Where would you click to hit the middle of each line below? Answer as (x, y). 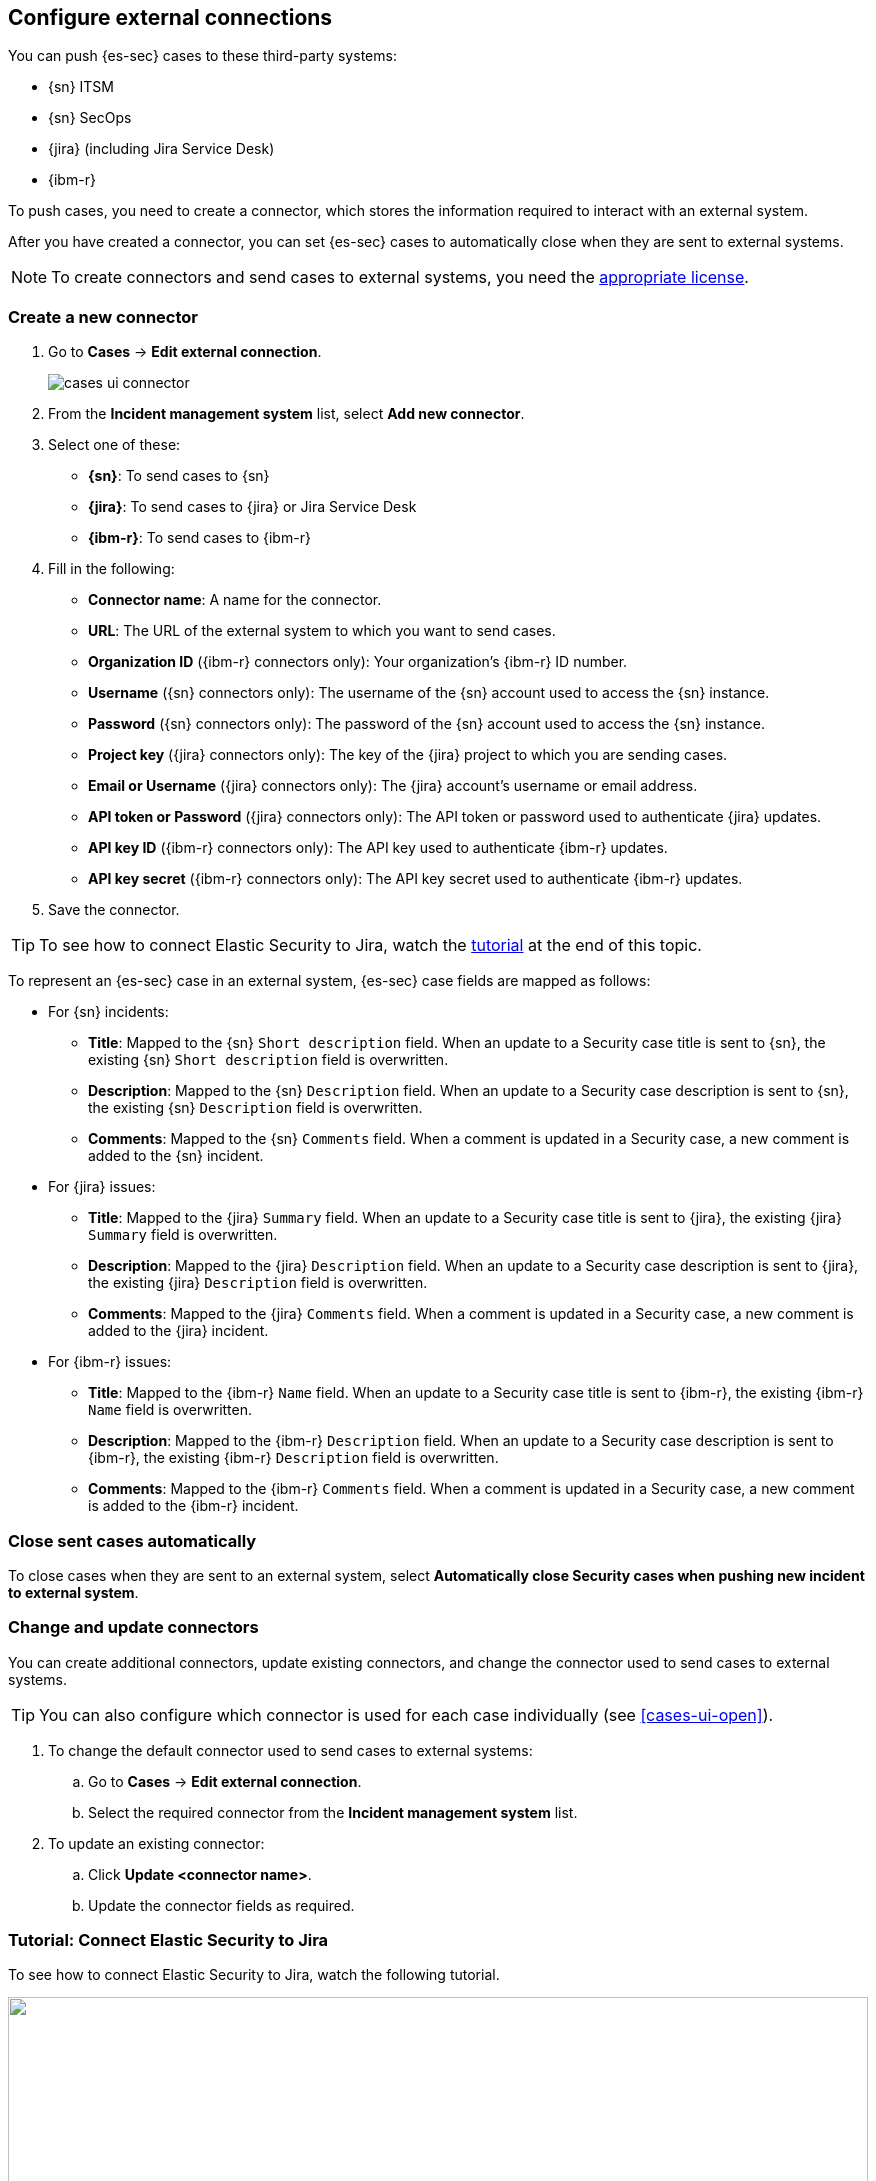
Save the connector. (114, 910)
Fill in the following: (111, 569)
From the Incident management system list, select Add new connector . (286, 414)
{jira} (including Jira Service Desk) (161, 149)
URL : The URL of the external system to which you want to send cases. (322, 631)
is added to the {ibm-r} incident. (193, 1506)
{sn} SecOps (90, 118)
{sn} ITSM (81, 87)
